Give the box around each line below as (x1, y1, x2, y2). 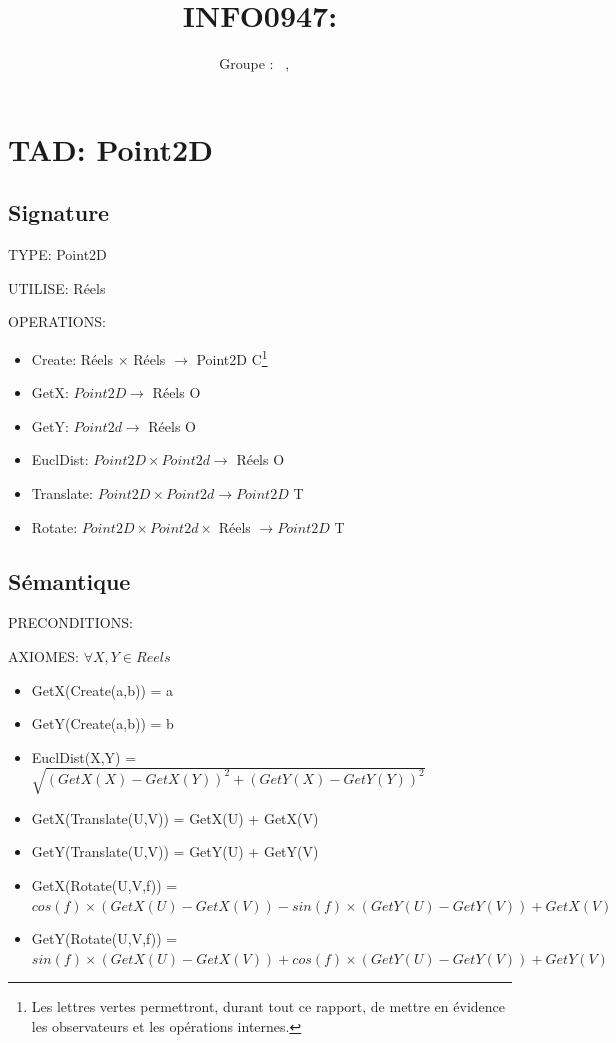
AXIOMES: (8, 645, 79, 666)
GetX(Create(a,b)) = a (31, 679, 174, 700)
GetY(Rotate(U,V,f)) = (31, 928, 178, 949)
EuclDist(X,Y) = (31, 746, 137, 767)
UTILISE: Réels (8, 277, 106, 298)
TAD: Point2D (8, 128, 213, 169)
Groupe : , (219, 53, 290, 74)
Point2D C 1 (196, 345, 268, 369)
